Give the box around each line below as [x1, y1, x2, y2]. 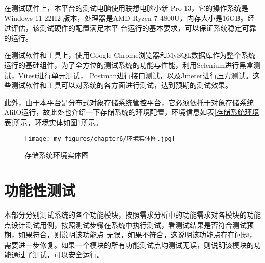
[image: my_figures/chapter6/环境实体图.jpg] [24, 135, 175, 142]
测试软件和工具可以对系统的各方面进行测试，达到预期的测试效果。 [11, 80, 232, 90]
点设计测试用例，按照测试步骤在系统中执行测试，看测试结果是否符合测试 [4, 219, 247, 230]
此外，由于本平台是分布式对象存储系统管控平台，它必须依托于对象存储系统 [4, 97, 254, 107]
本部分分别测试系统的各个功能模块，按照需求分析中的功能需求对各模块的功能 [4, 209, 261, 220]
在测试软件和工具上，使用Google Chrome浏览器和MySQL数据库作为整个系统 [4, 50, 256, 60]
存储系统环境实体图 [24, 150, 89, 160]
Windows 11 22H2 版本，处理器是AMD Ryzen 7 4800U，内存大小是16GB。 [4, 12, 248, 23]
